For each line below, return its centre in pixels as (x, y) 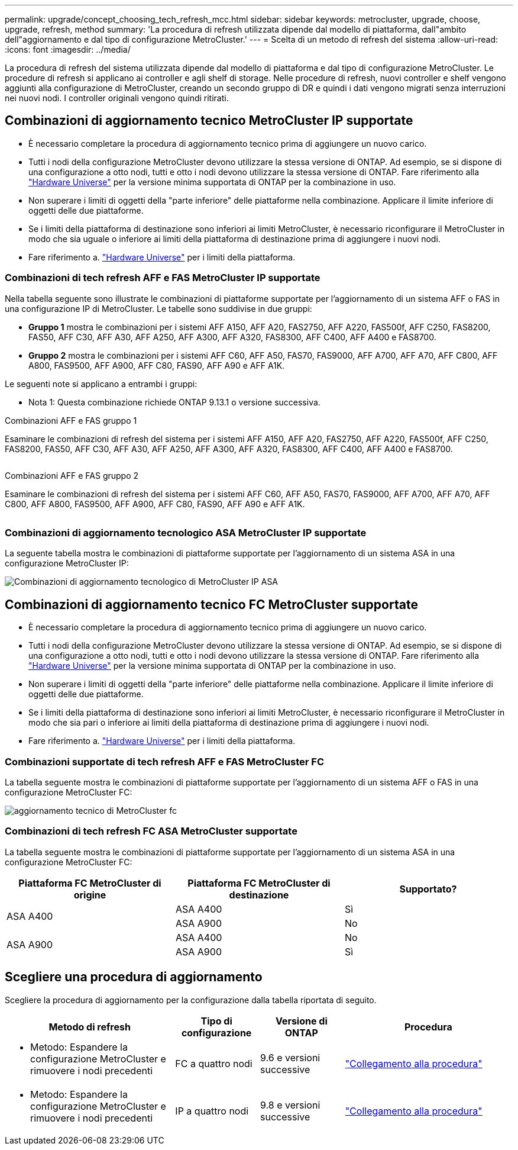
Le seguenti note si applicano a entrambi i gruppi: (101, 384)
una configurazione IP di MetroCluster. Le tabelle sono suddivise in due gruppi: (158, 308)
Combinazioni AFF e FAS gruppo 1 (71, 420)
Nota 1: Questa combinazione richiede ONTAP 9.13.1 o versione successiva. (174, 402)
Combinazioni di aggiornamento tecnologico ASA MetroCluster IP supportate (186, 532)
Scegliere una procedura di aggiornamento (134, 977)
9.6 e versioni (290, 1057)
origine (90, 895)
